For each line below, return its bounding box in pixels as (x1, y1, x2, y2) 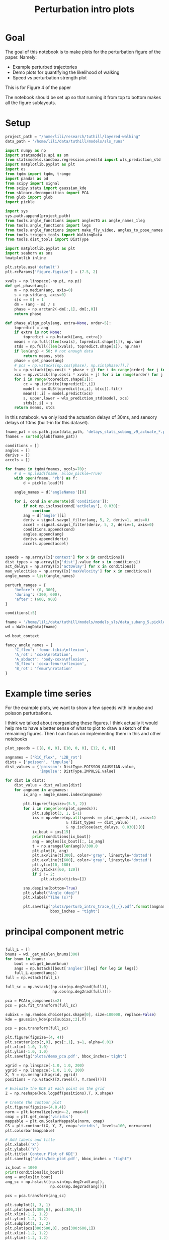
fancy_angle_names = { (5, 642, 53, 648)
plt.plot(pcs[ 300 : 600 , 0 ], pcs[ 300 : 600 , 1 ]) (5, 1226, 96, 1231)
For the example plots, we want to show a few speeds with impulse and (5, 704, 153, 711)
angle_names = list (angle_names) (5, 573, 75, 579)
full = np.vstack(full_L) (5, 975, 59, 981)
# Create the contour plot (5, 1100, 62, 1105)
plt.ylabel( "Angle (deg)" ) (23, 890, 80, 896)
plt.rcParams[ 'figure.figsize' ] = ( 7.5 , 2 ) (5, 269, 98, 274)
